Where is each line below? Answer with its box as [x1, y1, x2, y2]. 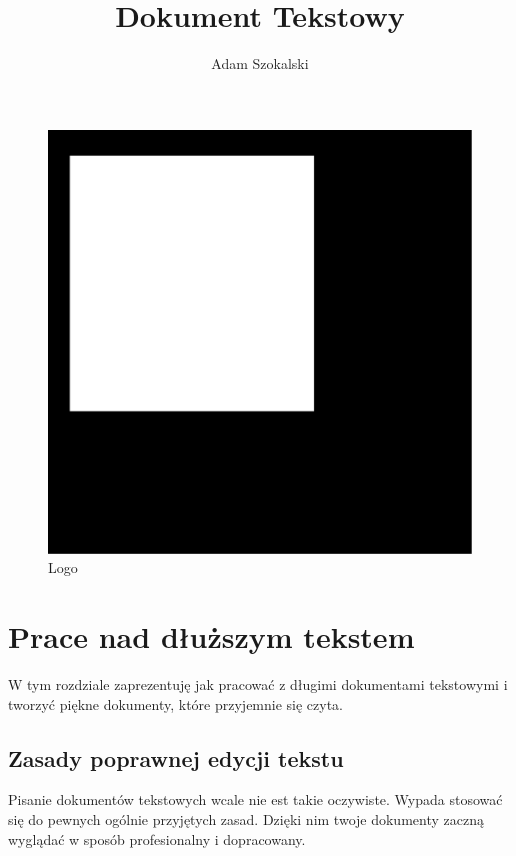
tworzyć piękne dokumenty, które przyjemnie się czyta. [8, 693, 344, 714]
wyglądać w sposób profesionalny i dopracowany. [8, 828, 306, 849]
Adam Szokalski [211, 53, 309, 74]
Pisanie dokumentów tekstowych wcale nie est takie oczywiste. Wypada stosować [8, 789, 503, 810]
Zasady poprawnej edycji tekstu [8, 742, 344, 773]
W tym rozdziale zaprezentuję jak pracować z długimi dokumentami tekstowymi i [8, 674, 508, 695]
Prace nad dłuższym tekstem [8, 616, 415, 657]
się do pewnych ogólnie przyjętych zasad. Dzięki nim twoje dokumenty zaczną [8, 809, 484, 830]
